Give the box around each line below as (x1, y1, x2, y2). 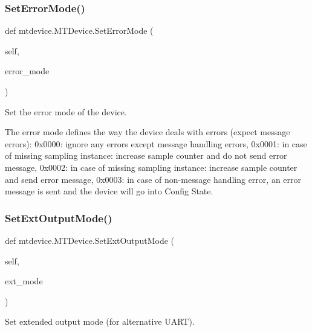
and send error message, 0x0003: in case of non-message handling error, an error (5, 173, 302, 185)
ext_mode (5, 275, 43, 287)
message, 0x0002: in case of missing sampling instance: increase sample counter (5, 161, 297, 173)
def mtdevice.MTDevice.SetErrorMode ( (5, 24, 154, 37)
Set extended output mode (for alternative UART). (5, 315, 195, 328)
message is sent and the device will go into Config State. (5, 185, 213, 197)
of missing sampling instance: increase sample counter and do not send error (5, 149, 287, 162)
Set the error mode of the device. (5, 105, 127, 118)
